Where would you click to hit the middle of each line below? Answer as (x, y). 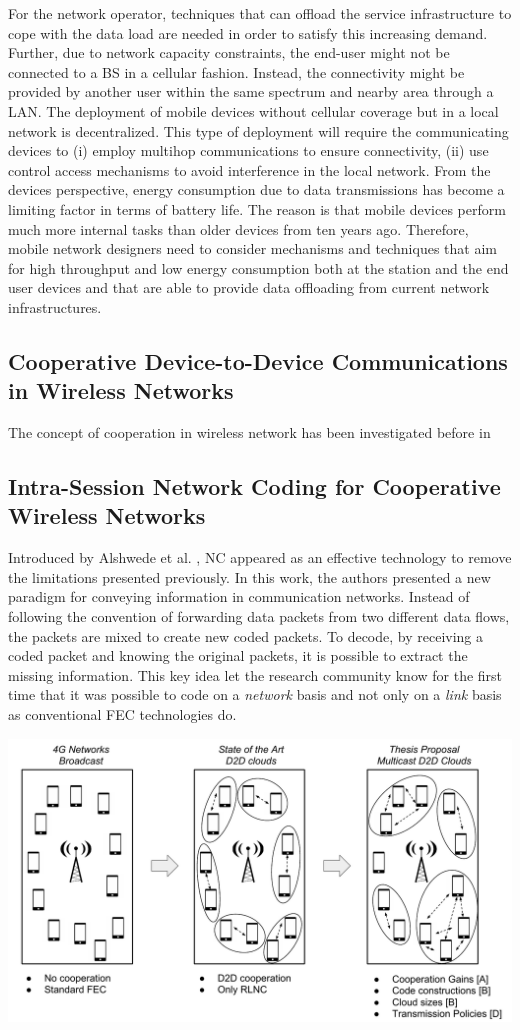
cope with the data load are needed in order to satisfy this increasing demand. (248, 32)
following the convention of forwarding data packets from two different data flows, (259, 616)
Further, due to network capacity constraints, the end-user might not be (229, 52)
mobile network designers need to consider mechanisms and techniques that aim (252, 248)
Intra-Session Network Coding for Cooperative (254, 486)
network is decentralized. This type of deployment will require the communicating (258, 130)
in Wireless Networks (121, 390)
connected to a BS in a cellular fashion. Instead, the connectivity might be (236, 71)
